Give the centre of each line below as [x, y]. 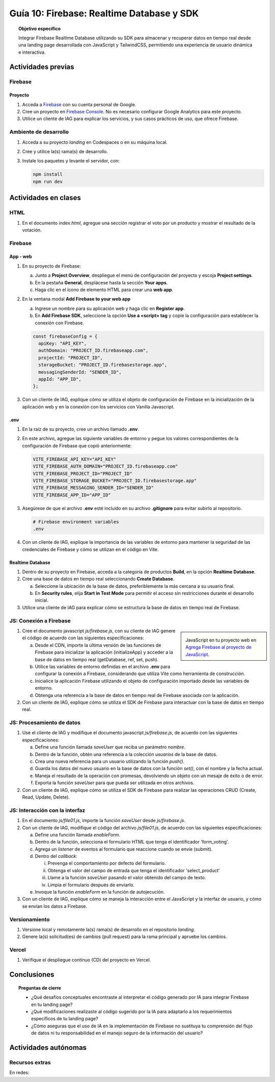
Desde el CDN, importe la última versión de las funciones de [98, 645]
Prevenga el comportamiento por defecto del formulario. [107, 863]
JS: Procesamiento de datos [45, 723]
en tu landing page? [52, 1004]
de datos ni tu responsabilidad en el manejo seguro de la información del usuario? [117, 1033]
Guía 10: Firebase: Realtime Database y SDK [104, 13]
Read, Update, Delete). [46, 797]
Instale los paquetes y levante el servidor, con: [71, 161]
